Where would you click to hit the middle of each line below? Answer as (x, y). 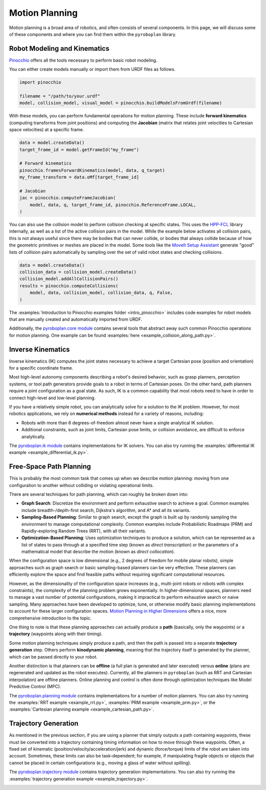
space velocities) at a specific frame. (47, 130)
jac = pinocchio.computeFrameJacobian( (67, 198)
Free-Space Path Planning (50, 466)
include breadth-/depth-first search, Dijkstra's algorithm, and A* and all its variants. (106, 510)
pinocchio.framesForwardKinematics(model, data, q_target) (92, 170)
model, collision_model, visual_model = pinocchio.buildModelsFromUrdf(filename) (121, 103)
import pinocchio (40, 82)
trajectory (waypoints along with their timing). (56, 634)
